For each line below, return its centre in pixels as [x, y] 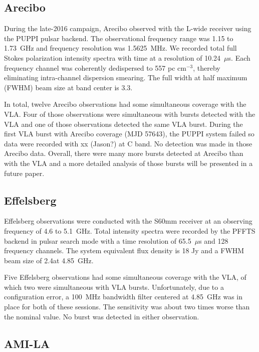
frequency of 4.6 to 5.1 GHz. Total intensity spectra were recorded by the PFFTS [130, 230]
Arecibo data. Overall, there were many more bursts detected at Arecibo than [124, 153]
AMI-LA [27, 343]
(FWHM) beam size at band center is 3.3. [68, 87]
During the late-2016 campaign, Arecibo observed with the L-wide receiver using [128, 28]
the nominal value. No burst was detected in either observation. [102, 316]
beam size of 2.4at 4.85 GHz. [49, 260]
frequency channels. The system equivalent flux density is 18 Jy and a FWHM [124, 250]
